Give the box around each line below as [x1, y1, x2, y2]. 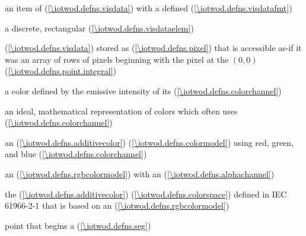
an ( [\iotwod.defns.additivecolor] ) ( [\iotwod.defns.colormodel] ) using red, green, [5, 136, 294, 148]
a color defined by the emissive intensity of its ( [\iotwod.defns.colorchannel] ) [5, 84, 282, 97]
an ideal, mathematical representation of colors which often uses [5, 104, 238, 117]
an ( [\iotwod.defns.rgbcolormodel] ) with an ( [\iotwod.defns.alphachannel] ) [5, 167, 275, 180]
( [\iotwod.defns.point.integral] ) [5, 65, 117, 77]
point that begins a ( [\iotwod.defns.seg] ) [5, 219, 151, 231]
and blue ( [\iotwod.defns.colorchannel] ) [5, 148, 147, 160]
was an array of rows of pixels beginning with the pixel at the [5, 53, 229, 65]
